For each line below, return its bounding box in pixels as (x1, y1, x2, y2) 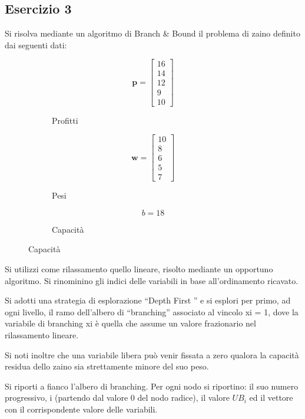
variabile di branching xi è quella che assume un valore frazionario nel (5, 317, 256, 329)
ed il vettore (249, 391, 293, 404)
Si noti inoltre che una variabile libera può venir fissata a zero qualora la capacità (5, 348, 299, 361)
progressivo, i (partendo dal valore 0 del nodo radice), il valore (5, 391, 230, 404)
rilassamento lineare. (5, 329, 79, 341)
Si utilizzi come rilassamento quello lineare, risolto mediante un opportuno (5, 263, 273, 275)
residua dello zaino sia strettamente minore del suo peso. (5, 360, 209, 372)
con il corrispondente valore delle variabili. (5, 403, 158, 415)
